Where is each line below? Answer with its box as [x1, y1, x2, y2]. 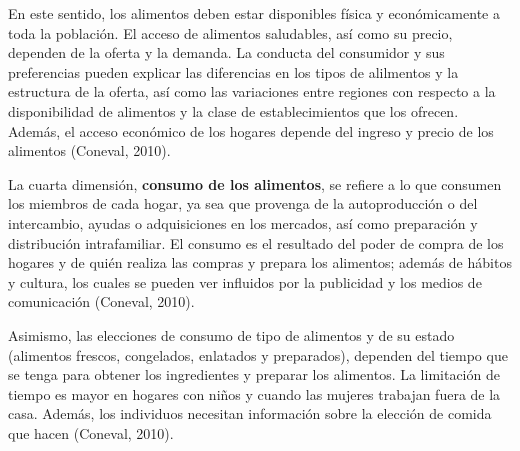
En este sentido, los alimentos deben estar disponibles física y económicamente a [8, 3, 500, 23]
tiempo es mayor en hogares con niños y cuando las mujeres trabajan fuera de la [8, 383, 501, 404]
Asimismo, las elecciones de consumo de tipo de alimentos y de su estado [8, 324, 455, 345]
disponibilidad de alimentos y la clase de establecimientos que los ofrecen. [8, 100, 459, 121]
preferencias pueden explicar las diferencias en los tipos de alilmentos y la [8, 61, 459, 82]
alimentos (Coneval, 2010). [8, 140, 171, 161]
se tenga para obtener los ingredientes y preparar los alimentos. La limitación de [8, 364, 500, 385]
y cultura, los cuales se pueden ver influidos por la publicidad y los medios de [8, 271, 482, 292]
